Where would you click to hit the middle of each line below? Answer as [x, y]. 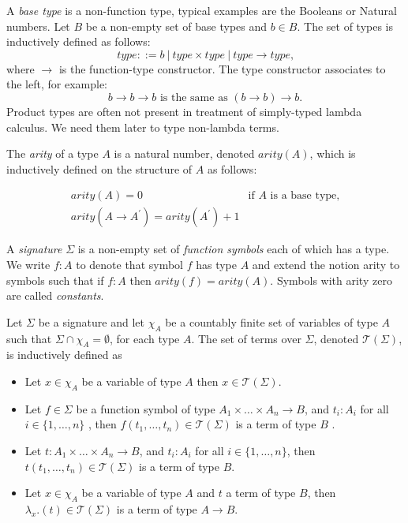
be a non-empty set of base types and [176, 26]
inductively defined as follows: [79, 41]
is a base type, [305, 196]
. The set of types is [345, 26]
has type [216, 264]
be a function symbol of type [146, 408]
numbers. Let [38, 26]
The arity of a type [52, 153]
